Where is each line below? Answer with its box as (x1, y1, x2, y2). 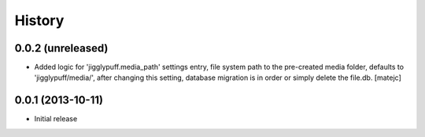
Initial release (34, 114, 78, 124)
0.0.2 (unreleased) (14, 41, 109, 55)
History (14, 12, 65, 29)
